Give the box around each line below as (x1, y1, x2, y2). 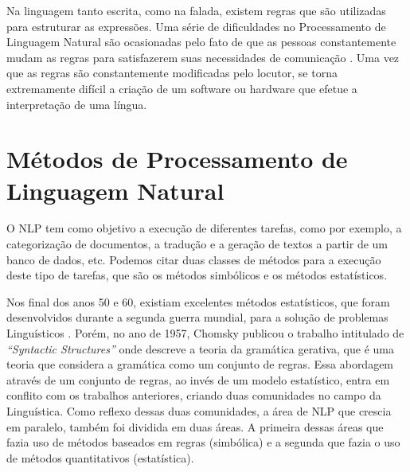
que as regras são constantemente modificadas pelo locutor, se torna (6, 64, 338, 81)
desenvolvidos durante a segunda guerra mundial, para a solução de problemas (6, 309, 389, 326)
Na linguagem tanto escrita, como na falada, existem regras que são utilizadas (6, 2, 386, 18)
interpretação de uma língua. (6, 96, 147, 112)
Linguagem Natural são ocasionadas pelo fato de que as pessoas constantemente (6, 33, 396, 50)
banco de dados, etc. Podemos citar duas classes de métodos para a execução (6, 251, 381, 267)
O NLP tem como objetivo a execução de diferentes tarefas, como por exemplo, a (6, 220, 402, 236)
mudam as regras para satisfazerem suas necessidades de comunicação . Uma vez (6, 49, 400, 65)
